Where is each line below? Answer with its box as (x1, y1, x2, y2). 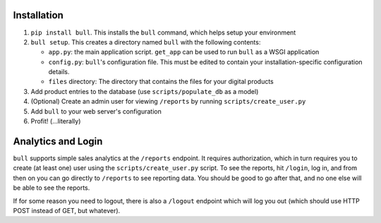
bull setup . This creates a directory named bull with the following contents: (30, 37, 261, 46)
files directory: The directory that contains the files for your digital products (48, 78, 274, 86)
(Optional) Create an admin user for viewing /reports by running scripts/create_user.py (30, 97, 306, 106)
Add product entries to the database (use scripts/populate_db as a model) (30, 87, 259, 95)
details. (48, 68, 70, 76)
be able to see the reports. (13, 183, 90, 192)
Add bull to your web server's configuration (30, 107, 162, 116)
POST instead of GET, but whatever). (13, 206, 121, 215)
